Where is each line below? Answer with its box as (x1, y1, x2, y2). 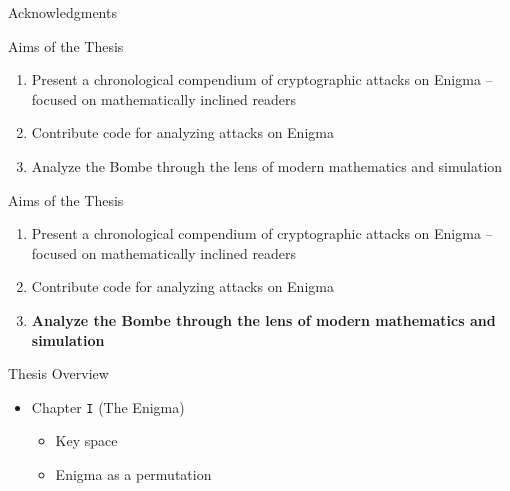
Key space (55, 430, 118, 451)
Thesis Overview (8, 363, 109, 384)
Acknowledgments (8, 2, 117, 22)
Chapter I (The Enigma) (31, 396, 185, 417)
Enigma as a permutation (55, 463, 212, 484)
